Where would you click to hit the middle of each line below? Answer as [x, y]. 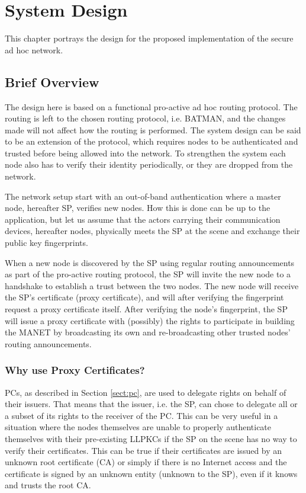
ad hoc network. [34, 49]
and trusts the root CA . [48, 485]
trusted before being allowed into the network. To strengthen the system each [145, 153]
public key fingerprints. [46, 243]
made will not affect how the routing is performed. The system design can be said [153, 129]
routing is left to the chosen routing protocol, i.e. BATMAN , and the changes [145, 118]
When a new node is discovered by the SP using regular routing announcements [150, 262]
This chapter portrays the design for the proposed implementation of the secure [149, 38]
